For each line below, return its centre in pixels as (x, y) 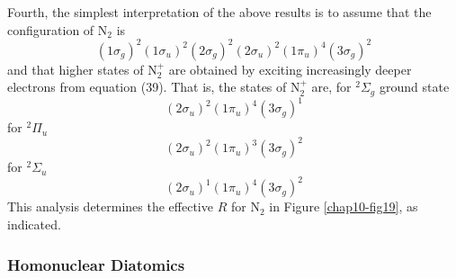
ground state (414, 87)
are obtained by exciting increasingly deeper (290, 69)
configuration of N (58, 29)
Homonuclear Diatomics (96, 264)
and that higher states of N (82, 69)
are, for (331, 87)
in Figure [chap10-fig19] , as (344, 206)
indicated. (34, 224)
